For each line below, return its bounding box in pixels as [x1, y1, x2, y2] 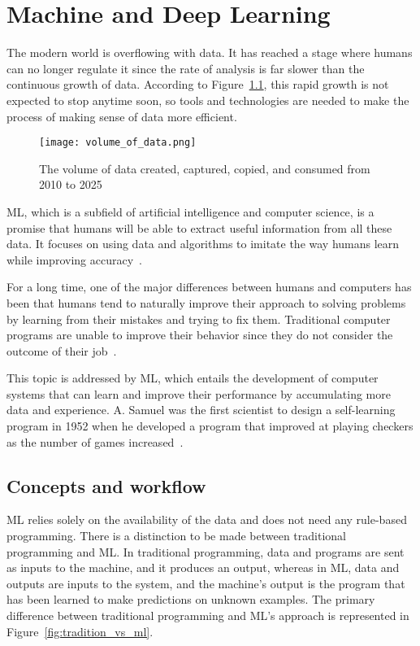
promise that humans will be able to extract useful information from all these [6, 219, 392, 236]
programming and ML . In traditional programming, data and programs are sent [6, 543, 405, 560]
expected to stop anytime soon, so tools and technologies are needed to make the [6, 91, 409, 108]
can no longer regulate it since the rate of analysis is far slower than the [6, 59, 365, 76]
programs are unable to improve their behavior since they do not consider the [6, 326, 393, 343]
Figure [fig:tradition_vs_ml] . [6, 622, 154, 639]
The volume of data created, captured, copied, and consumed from [39, 159, 370, 177]
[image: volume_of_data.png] [39, 137, 197, 149]
